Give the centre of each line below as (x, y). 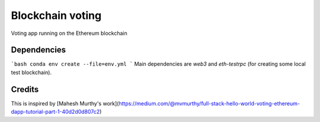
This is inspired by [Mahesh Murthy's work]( (65, 103)
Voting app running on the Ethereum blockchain (69, 33)
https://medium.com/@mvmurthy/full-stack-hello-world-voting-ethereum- (209, 103)
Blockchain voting (56, 15)
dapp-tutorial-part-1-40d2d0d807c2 (55, 112)
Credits (25, 89)
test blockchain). (31, 72)
